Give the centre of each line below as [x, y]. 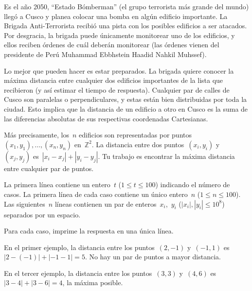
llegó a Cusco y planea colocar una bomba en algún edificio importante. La [116, 16]
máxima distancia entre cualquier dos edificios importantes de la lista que [114, 80]
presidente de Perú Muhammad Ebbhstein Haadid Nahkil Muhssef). [105, 54]
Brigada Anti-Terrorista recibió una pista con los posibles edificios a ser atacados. [126, 26]
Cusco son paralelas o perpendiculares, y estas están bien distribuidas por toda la [126, 99]
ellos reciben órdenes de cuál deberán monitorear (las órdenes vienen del [112, 45]
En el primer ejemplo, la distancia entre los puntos [79, 247]
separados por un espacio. [42, 214]
